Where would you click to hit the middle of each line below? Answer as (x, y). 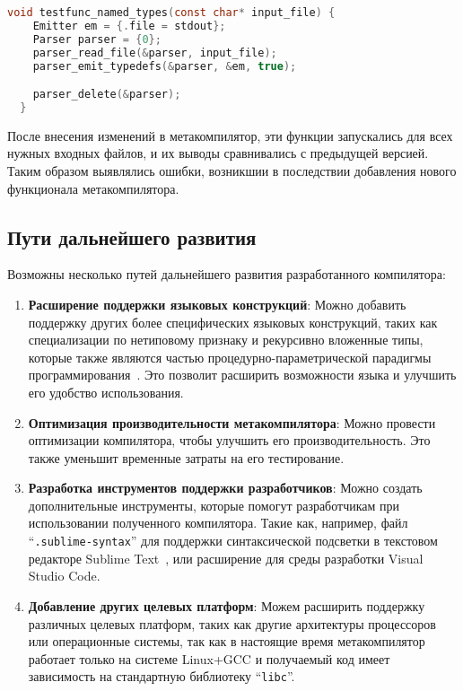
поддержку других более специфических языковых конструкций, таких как (233, 322)
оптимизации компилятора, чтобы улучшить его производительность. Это (229, 440)
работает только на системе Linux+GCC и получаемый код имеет (209, 658)
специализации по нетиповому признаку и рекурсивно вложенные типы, (226, 340)
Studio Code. (64, 576)
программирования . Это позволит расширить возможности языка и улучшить (242, 375)
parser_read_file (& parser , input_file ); (155, 52)
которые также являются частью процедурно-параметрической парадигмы (230, 357)
